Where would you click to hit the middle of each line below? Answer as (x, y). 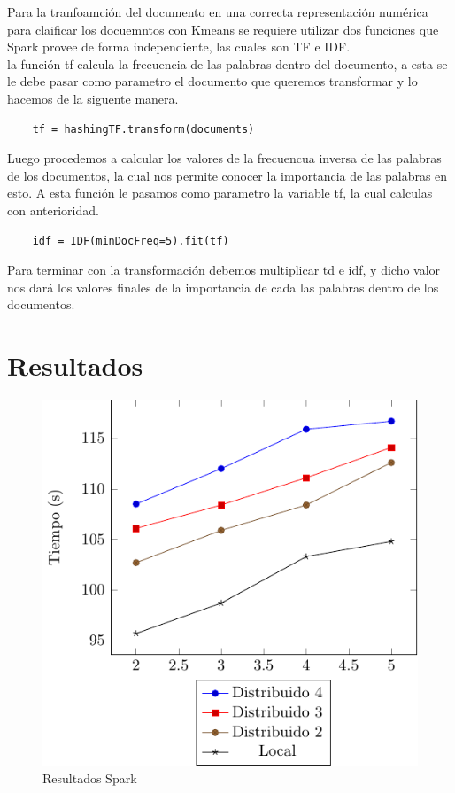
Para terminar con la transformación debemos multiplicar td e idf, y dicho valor (224, 270)
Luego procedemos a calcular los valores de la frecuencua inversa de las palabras (224, 158)
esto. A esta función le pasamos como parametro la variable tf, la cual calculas (220, 193)
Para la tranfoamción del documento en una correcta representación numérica (218, 12)
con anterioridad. (53, 210)
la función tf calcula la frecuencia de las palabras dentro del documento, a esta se (227, 63)
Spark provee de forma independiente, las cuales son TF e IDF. (179, 47)
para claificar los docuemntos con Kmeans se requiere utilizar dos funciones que (223, 29)
